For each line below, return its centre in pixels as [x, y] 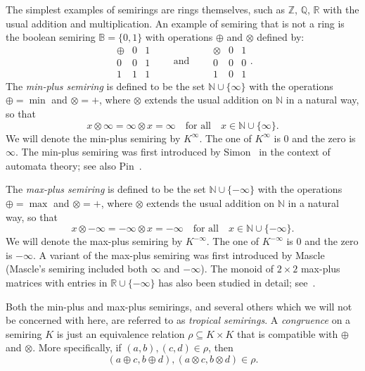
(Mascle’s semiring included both [77, 269]
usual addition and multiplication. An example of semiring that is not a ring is [175, 23]
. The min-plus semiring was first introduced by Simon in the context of [173, 152]
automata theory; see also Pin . [74, 165]
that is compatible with [288, 333]
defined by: [281, 37]
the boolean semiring [51, 37]
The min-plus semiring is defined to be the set [105, 86]
